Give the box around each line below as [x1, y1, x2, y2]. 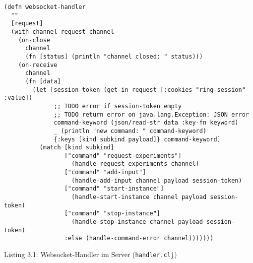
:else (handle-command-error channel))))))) [64, 235, 214, 242]
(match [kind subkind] [39, 144, 114, 151]
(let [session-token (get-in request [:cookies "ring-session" [32, 86, 246, 93]
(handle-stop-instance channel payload [71, 218, 203, 226]
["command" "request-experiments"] [64, 152, 182, 159]
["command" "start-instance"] [64, 185, 164, 193]
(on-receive [18, 61, 58, 68]
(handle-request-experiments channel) [71, 160, 199, 168]
